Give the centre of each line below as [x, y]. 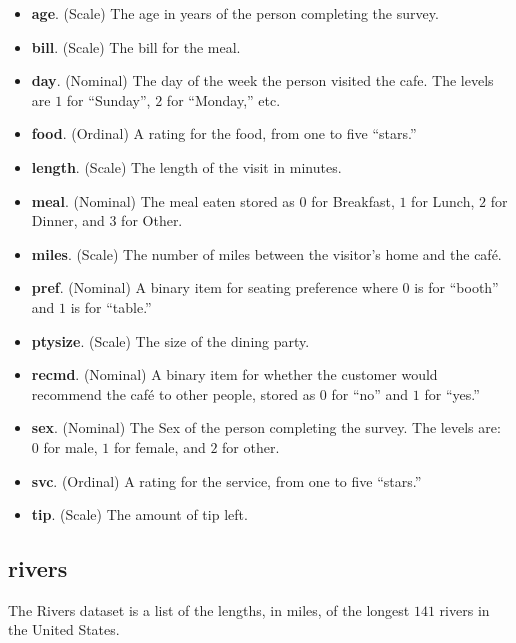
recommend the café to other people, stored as [173, 393]
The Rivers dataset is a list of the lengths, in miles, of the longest [209, 609]
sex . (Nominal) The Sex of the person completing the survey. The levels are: [266, 427]
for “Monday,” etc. [223, 99]
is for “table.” [111, 306]
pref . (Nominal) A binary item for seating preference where [214, 287]
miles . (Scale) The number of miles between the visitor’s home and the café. [266, 253]
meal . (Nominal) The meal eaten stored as [163, 200]
